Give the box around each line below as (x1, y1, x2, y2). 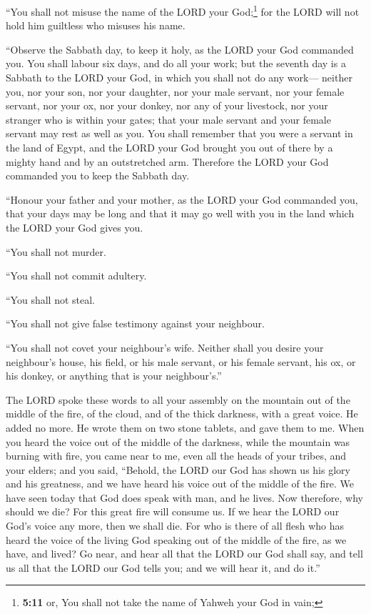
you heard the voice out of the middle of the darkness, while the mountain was (6, 434, 350, 449)
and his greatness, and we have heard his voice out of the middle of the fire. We (6, 476, 355, 491)
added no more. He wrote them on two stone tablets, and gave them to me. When (6, 420, 365, 435)
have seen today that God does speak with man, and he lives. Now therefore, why (6, 490, 363, 505)
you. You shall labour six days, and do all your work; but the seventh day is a (6, 56, 346, 71)
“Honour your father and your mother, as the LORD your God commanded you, (6, 192, 358, 207)
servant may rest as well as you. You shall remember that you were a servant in (6, 126, 353, 141)
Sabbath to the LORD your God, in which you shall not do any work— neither (6, 70, 352, 85)
